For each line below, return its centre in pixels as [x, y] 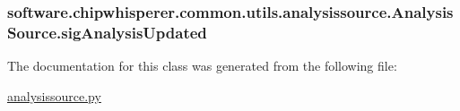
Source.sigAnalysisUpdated [107, 32]
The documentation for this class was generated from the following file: [202, 66]
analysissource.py [54, 95]
